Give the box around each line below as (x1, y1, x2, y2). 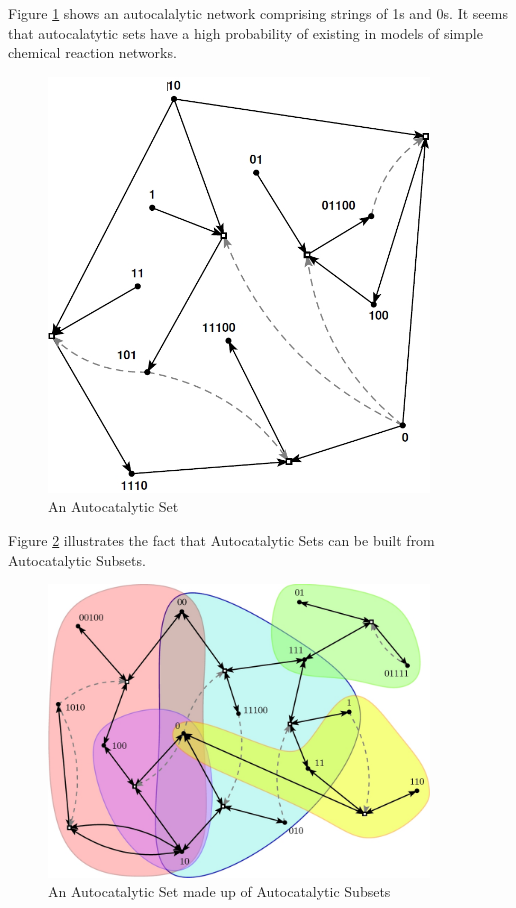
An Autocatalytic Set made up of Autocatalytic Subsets (48, 881, 391, 902)
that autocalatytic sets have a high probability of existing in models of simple (8, 22, 483, 43)
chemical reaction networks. (8, 42, 177, 63)
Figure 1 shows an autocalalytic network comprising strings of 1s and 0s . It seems (8, 3, 508, 23)
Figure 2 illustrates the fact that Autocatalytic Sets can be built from (8, 529, 435, 550)
